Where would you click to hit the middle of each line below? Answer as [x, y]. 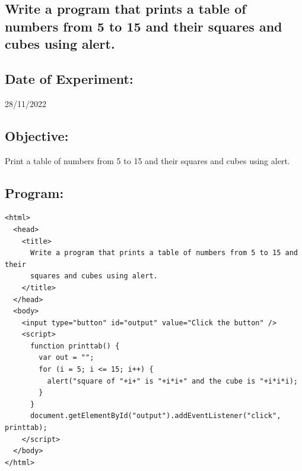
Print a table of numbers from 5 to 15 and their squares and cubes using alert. [147, 160]
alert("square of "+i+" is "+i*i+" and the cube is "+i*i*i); [172, 381]
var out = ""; [66, 358]
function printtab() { [75, 346]
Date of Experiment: [69, 78]
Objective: [37, 135]
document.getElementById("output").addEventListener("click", [155, 416]
